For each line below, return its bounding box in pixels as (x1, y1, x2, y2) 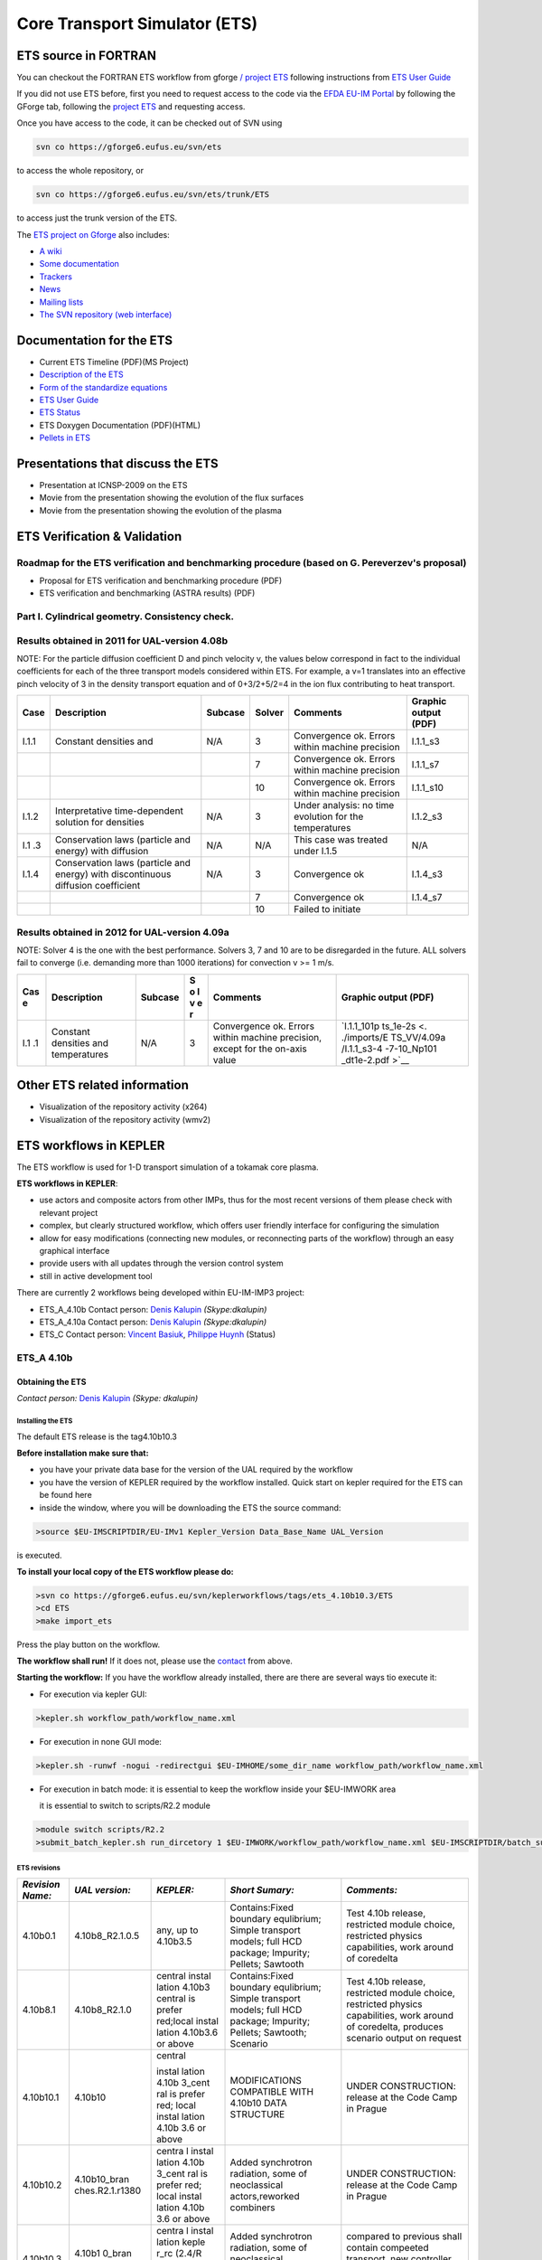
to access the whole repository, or (16, 165, 145, 176)
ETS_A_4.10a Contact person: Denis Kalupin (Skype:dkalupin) (39, 1316, 267, 1327)
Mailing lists (39, 297, 84, 307)
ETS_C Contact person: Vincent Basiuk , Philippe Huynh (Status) (39, 1329, 276, 1340)
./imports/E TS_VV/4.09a (341, 1031, 446, 1043)
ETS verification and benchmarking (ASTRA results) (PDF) (39, 588, 256, 598)
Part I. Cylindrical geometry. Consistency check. (16, 610, 235, 623)
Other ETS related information (16, 1078, 189, 1093)
